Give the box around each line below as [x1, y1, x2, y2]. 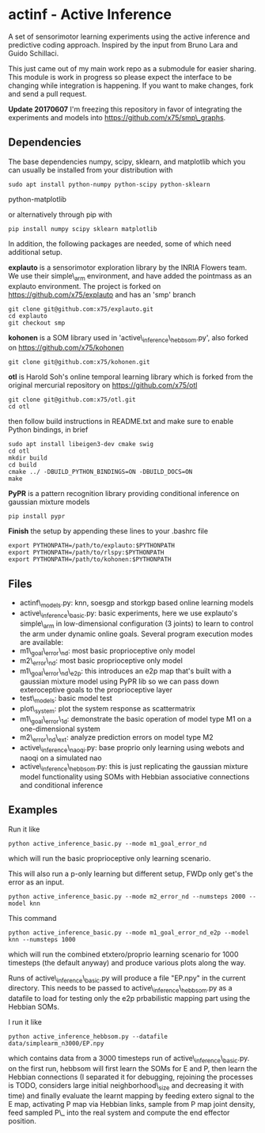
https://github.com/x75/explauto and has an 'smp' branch [8, 290, 196, 299]
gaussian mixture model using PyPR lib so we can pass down [19, 676, 219, 686]
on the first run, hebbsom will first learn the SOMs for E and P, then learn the [8, 1063, 258, 1073]
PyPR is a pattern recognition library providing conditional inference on [8, 489, 240, 498]
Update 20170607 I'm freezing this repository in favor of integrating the [8, 104, 243, 114]
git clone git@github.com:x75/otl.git [8, 396, 136, 404]
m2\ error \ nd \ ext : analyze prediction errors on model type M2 [19, 733, 214, 745]
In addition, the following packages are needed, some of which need [8, 239, 232, 248]
